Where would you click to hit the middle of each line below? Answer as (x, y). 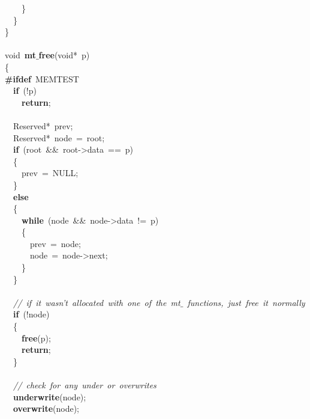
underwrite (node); (50, 396)
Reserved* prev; (43, 125)
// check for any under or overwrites (85, 385)
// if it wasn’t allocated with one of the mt (97, 302)
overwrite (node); (46, 408)
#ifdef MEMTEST (42, 78)
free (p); (36, 338)
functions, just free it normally (246, 302)
